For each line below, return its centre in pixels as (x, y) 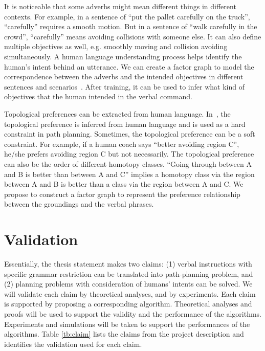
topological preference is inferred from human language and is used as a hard (125, 124)
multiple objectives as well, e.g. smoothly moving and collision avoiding (116, 46)
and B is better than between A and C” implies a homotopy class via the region (129, 174)
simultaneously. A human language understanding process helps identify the (123, 56)
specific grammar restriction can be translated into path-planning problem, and (129, 273)
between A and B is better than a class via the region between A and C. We (124, 184)
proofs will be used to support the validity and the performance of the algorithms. (133, 313)
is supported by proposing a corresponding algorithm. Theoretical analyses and (128, 304)
